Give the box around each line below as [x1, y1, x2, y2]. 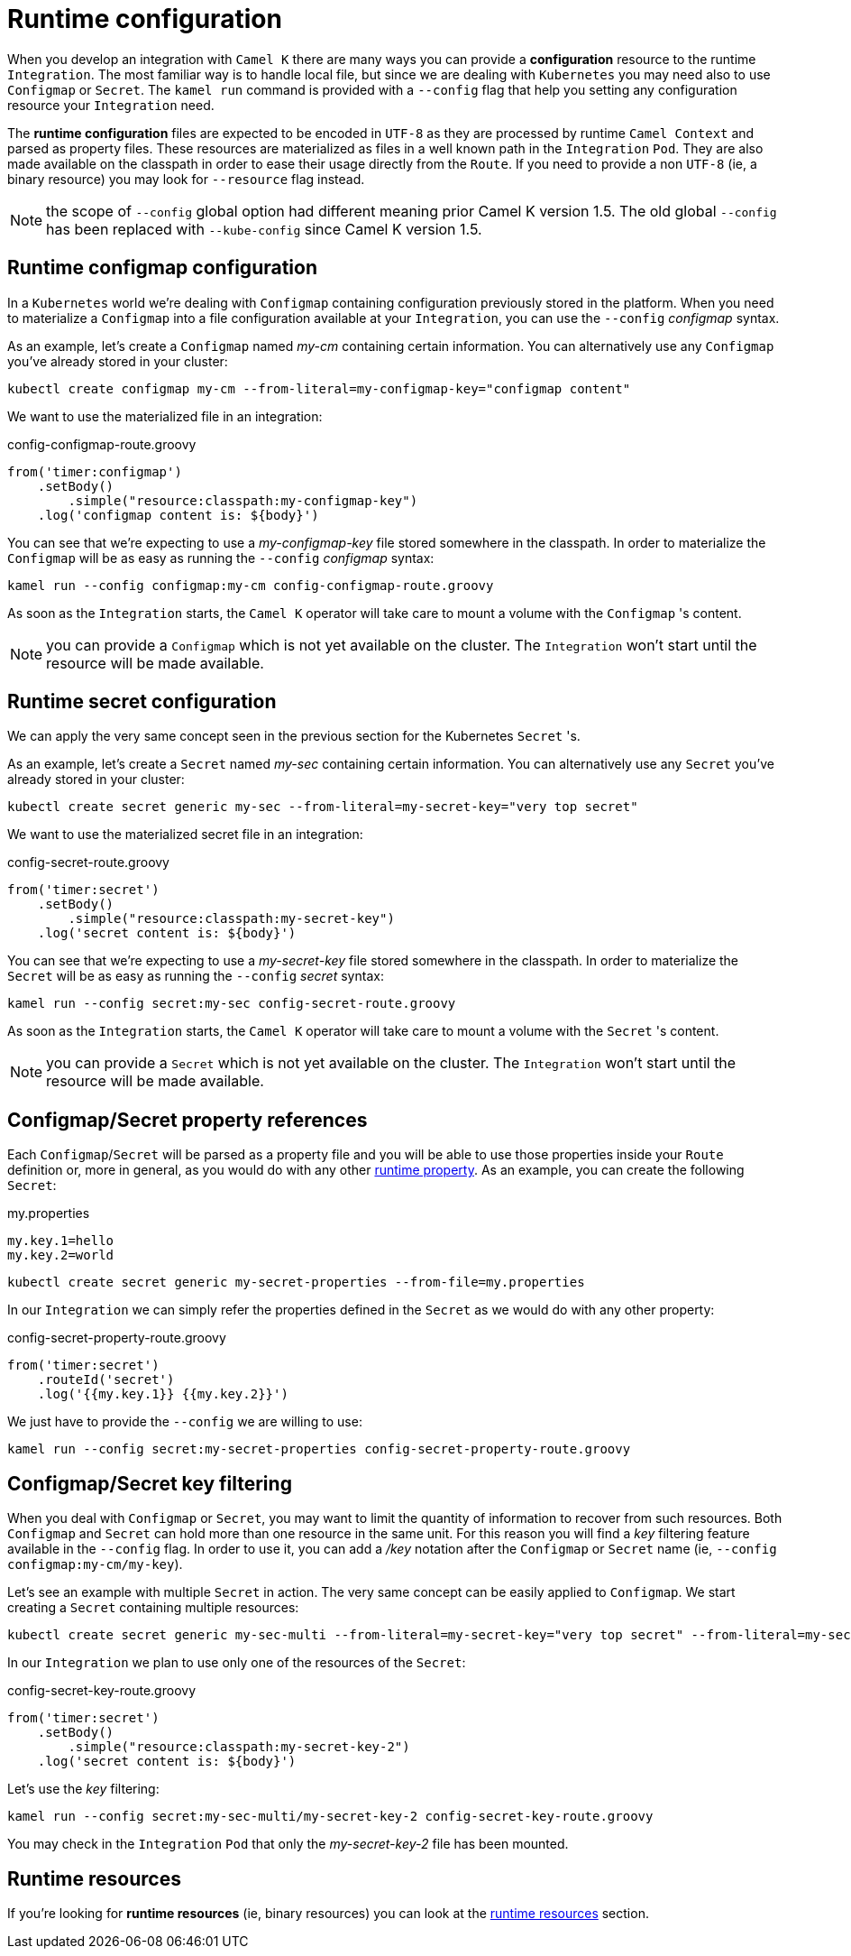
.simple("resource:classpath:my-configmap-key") [68, 493, 418, 508]
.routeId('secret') [37, 1372, 175, 1388]
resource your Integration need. [7, 97, 215, 113]
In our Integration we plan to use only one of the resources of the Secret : [7, 1655, 466, 1671]
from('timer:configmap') [7, 464, 182, 479]
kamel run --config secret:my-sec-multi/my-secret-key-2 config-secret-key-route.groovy [7, 1809, 654, 1824]
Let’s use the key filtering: [7, 1781, 160, 1797]
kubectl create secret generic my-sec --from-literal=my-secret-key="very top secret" [7, 799, 638, 815]
